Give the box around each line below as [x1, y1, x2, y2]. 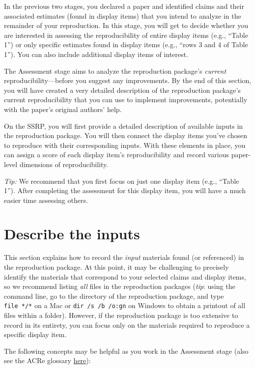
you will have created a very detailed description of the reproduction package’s [4, 85, 241, 95]
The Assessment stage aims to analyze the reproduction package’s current [4, 65, 227, 76]
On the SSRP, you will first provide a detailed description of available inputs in [4, 120, 243, 131]
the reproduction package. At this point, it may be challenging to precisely [4, 262, 229, 272]
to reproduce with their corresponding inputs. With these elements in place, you [4, 140, 246, 150]
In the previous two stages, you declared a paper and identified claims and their [4, 1, 244, 11]
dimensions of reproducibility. [19, 159, 109, 169]
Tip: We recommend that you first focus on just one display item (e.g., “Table [4, 175, 239, 186]
